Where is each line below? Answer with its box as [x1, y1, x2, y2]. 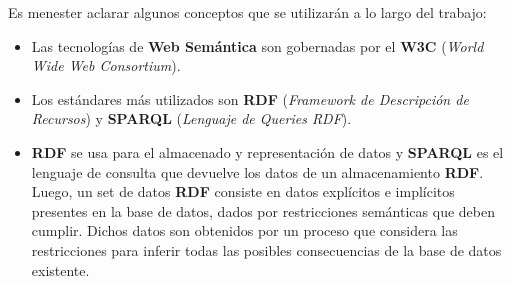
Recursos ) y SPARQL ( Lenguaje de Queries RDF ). [31, 108, 352, 129]
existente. [31, 259, 90, 280]
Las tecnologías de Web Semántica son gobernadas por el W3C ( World [31, 35, 484, 56]
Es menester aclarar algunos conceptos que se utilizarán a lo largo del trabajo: [8, 2, 487, 22]
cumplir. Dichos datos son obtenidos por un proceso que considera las [31, 220, 458, 241]
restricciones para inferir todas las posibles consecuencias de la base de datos [31, 239, 502, 260]
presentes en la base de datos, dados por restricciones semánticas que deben [31, 200, 495, 221]
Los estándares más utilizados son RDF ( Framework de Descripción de [31, 88, 469, 109]
